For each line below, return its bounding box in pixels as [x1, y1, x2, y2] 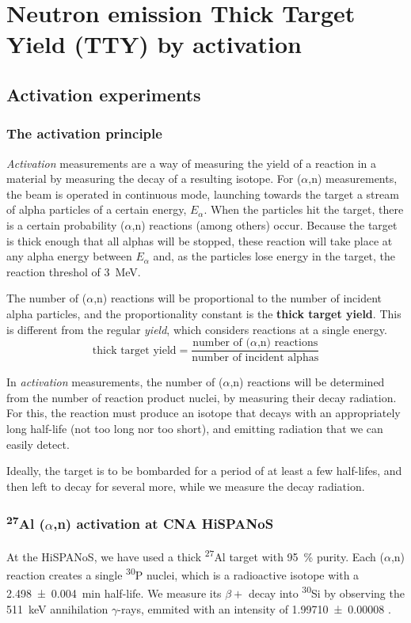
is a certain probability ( [6, 216, 125, 233]
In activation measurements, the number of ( [6, 374, 223, 390]
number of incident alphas [192, 352, 319, 364]
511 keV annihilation [6, 600, 108, 617]
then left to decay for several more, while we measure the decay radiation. [6, 477, 365, 494]
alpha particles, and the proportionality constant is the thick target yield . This [6, 305, 401, 321]
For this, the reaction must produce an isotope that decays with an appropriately [6, 405, 401, 421]
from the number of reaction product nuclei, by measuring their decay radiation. [6, 389, 397, 405]
